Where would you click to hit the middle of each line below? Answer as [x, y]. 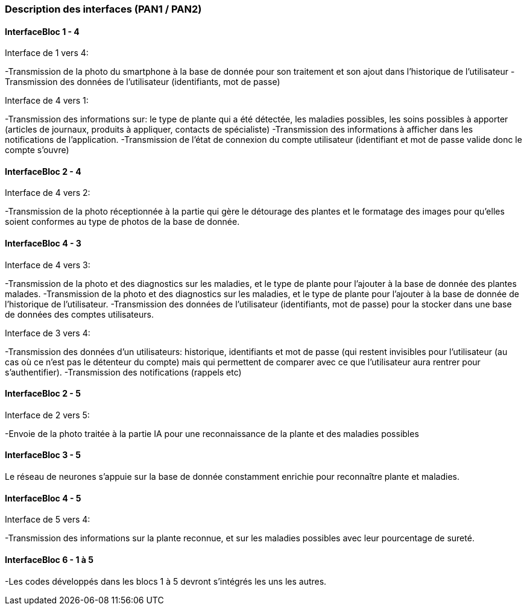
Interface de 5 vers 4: [48, 520]
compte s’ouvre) [37, 150]
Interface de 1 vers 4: [47, 53]
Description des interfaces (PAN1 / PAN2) [103, 9]
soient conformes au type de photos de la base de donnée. [122, 222]
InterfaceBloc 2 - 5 [43, 394]
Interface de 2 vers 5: [47, 415]
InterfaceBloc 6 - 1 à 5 [49, 559]
